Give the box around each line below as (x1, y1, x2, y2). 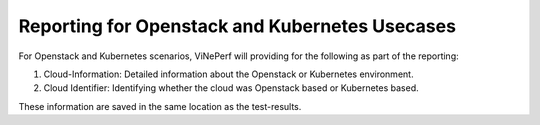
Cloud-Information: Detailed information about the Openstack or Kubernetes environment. (43, 68, 414, 80)
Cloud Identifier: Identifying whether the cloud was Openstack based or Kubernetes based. (43, 82, 419, 94)
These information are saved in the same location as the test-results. (18, 100, 302, 112)
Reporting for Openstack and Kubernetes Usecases (18, 15, 457, 37)
